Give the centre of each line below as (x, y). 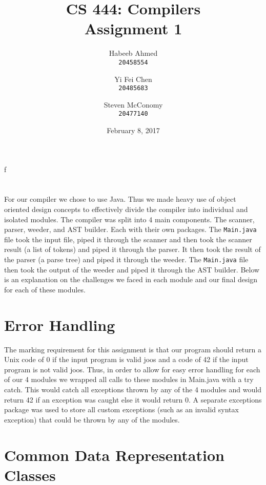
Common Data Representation (114, 455)
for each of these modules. (45, 289)
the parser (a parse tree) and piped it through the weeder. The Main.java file (126, 259)
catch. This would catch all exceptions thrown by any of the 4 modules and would (133, 389)
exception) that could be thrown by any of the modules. (92, 419)
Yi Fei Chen (133, 79)
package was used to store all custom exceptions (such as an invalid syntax (121, 409)
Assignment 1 (133, 28)
